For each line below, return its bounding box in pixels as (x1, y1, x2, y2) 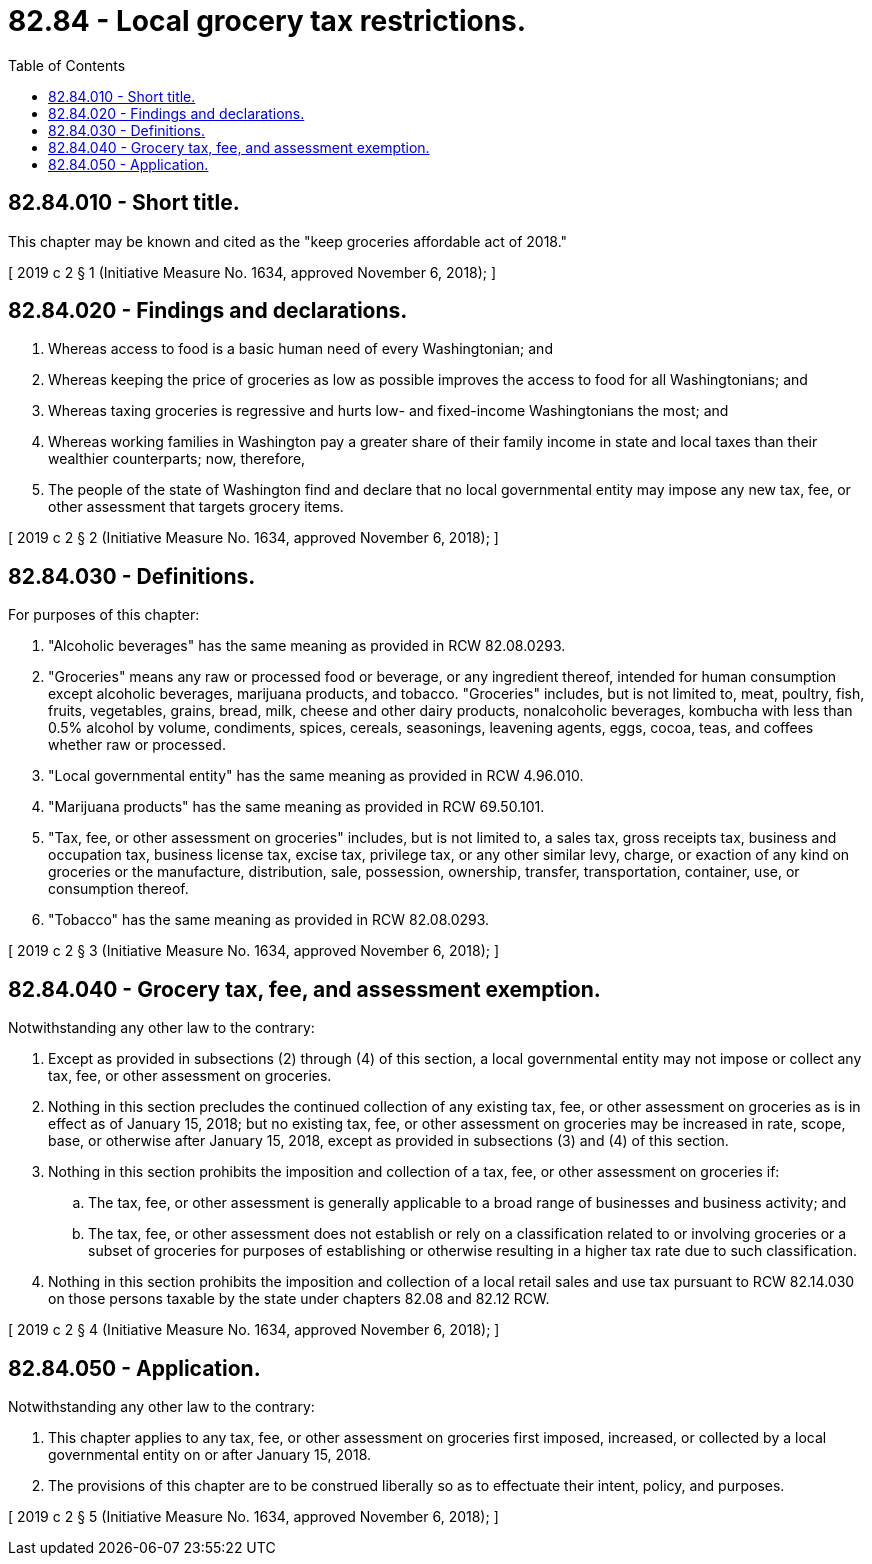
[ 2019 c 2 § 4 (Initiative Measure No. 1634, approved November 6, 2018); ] (8, 1321, 500, 1339)
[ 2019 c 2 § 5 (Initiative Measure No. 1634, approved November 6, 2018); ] (8, 1507, 499, 1525)
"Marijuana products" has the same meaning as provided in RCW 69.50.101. (48, 798, 545, 816)
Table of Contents (8, 56, 126, 74)
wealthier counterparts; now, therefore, (48, 450, 306, 468)
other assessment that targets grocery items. (48, 498, 344, 516)
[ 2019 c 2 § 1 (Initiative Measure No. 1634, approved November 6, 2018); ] (8, 263, 497, 281)
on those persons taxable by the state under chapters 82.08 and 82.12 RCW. (48, 1290, 550, 1308)
